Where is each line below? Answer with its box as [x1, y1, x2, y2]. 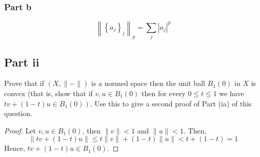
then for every [142, 87, 186, 98]
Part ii [4, 54, 39, 70]
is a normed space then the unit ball [91, 78, 205, 88]
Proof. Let [4, 125, 36, 136]
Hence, [4, 143, 25, 153]
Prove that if [4, 78, 45, 88]
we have [219, 87, 244, 98]
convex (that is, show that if [4, 87, 93, 98]
